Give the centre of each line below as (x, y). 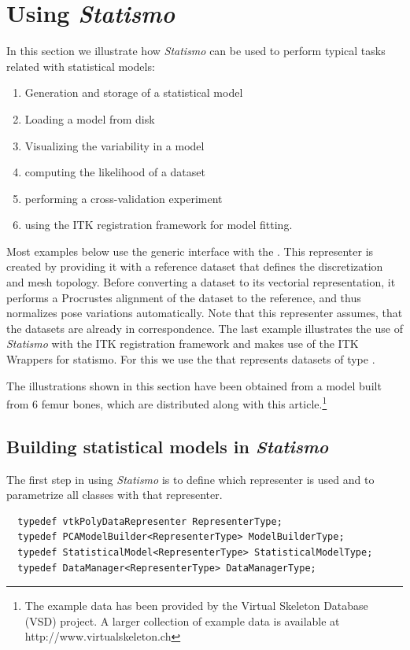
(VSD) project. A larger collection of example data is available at (182, 620)
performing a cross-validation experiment (124, 198)
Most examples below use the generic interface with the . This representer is (190, 251)
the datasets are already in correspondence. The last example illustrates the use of (205, 328)
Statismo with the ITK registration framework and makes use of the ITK (183, 343)
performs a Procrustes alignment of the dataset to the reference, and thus (184, 297)
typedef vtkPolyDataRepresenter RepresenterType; (150, 521)
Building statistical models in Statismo (168, 446)
